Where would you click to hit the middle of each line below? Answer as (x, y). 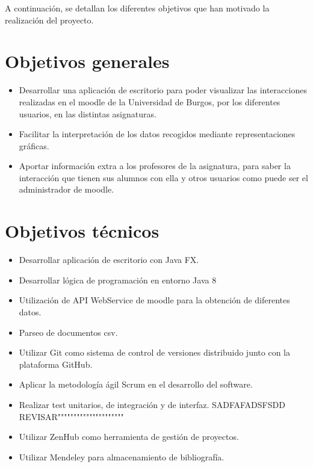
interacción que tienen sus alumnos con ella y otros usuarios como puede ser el (163, 177)
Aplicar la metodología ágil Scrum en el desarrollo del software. (136, 384)
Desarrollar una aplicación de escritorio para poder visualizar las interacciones (163, 90)
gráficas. (34, 145)
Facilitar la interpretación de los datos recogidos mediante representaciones (157, 134)
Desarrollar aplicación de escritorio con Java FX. (109, 260)
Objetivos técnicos (82, 231)
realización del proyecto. (49, 20)
